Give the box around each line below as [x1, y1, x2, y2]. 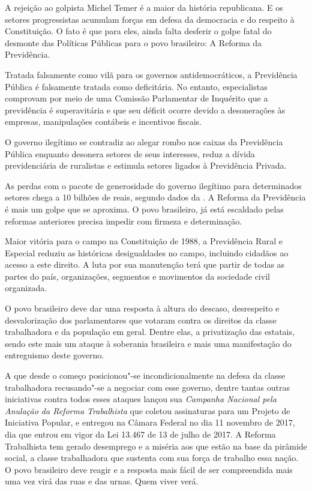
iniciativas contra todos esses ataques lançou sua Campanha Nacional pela [5, 393, 277, 405]
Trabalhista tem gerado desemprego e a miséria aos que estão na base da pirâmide [5, 439, 307, 452]
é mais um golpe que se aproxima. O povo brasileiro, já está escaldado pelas [5, 202, 284, 215]
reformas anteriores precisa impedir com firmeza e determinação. [5, 214, 242, 227]
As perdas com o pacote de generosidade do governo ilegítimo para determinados [5, 179, 302, 191]
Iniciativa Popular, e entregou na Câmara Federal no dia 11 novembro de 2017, [5, 416, 295, 429]
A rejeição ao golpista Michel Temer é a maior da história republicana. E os [5, 1, 283, 13]
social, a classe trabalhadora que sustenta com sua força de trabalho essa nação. [5, 451, 299, 464]
